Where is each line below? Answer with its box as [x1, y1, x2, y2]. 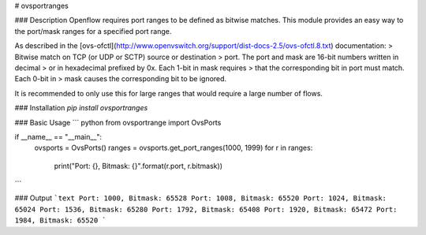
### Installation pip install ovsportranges [14, 103, 148, 113]
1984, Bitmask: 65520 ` [14, 216, 106, 225]
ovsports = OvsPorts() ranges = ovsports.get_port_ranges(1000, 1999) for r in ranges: [34, 143, 313, 153]
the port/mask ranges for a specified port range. [14, 26, 172, 35]
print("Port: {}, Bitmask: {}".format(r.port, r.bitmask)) [54, 161, 222, 170]
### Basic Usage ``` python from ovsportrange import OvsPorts [14, 117, 222, 127]
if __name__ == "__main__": [14, 132, 103, 141]
